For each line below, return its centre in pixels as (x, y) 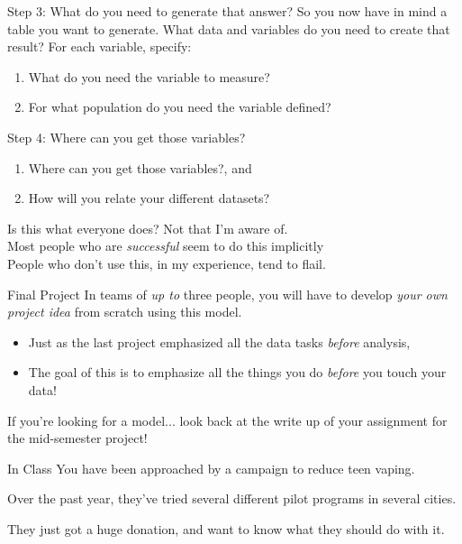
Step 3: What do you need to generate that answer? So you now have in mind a (227, 11)
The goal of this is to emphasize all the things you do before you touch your (237, 372)
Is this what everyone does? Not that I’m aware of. (148, 228)
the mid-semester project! (77, 438)
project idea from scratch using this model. (125, 312)
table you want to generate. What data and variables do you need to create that (229, 28)
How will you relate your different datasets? (149, 198)
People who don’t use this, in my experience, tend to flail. (167, 263)
